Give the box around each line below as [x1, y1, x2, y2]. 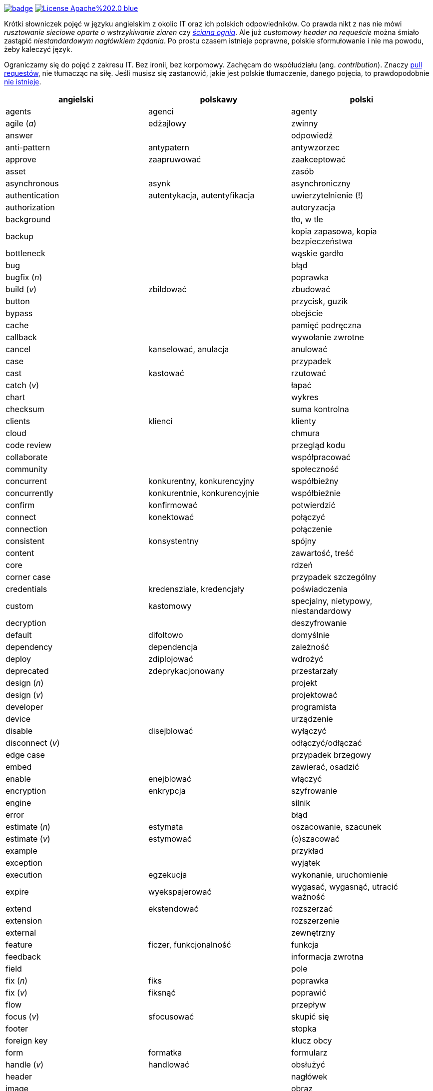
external [5, 928, 36, 938]
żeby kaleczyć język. [4, 45, 72, 53]
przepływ [291, 1000, 326, 1010]
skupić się [291, 1012, 329, 1022]
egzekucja [148, 870, 187, 880]
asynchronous [5, 178, 59, 188]
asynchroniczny [291, 178, 351, 188]
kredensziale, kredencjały [148, 584, 245, 594]
